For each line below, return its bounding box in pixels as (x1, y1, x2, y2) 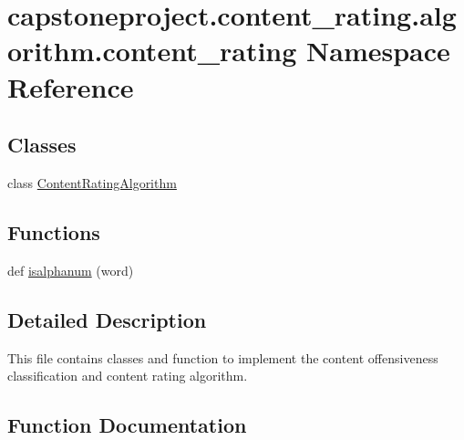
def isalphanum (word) (7, 260, 134, 279)
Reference (7, 68, 134, 105)
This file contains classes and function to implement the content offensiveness (7, 348, 438, 367)
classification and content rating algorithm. (7, 366, 248, 385)
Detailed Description (7, 305, 207, 333)
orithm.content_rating (7, 32, 297, 69)
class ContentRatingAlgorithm (7, 173, 177, 192)
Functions (7, 217, 100, 246)
